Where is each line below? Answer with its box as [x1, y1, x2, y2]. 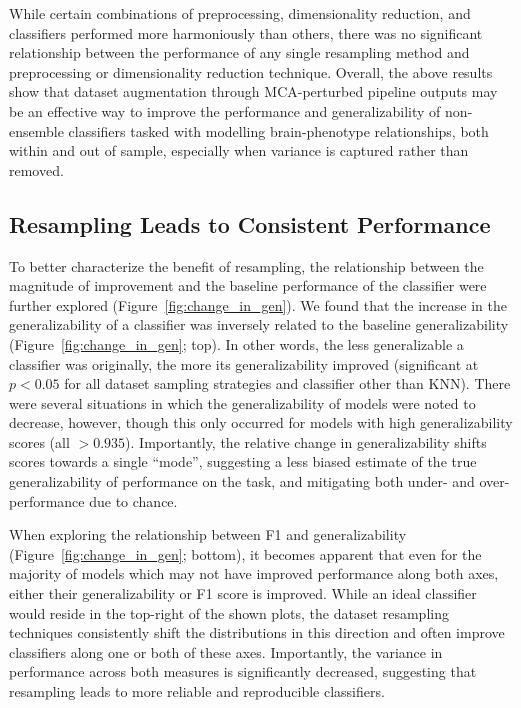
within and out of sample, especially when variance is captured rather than [9, 140, 469, 161]
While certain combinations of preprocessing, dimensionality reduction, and [9, 3, 471, 23]
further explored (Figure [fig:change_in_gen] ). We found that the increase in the [9, 294, 507, 315]
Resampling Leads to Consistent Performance [9, 208, 491, 239]
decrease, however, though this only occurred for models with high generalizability [9, 412, 513, 433]
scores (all [9, 431, 70, 452]
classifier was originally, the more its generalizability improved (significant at [9, 353, 479, 374]
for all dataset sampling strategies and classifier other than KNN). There [64, 373, 511, 394]
